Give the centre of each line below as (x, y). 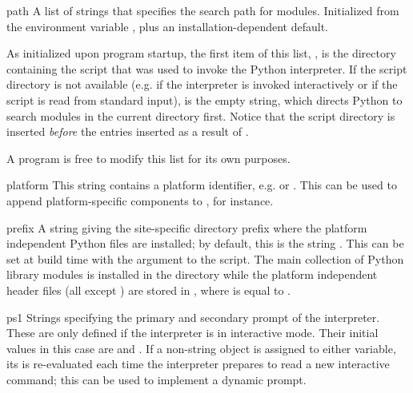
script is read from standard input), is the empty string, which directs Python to (204, 99)
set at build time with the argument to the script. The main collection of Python (205, 258)
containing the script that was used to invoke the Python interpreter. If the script (207, 68)
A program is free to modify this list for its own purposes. (148, 158)
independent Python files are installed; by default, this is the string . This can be (205, 243)
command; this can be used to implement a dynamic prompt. (156, 379)
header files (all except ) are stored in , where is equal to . (149, 290)
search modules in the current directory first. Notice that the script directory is (201, 115)
